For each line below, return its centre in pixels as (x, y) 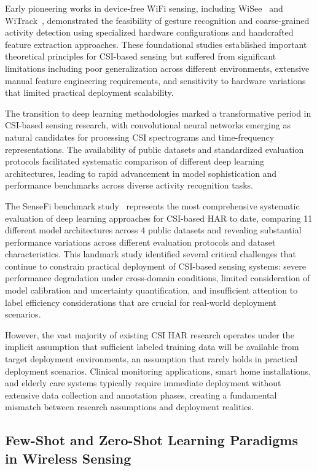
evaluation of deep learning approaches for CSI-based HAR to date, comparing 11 (159, 218)
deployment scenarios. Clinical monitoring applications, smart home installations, (158, 371)
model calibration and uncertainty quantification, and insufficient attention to (151, 290)
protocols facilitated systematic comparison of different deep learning (135, 161)
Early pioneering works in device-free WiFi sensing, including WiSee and (144, 8)
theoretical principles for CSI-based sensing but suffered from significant (141, 56)
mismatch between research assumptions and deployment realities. (129, 407)
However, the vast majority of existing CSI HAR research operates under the (150, 334)
